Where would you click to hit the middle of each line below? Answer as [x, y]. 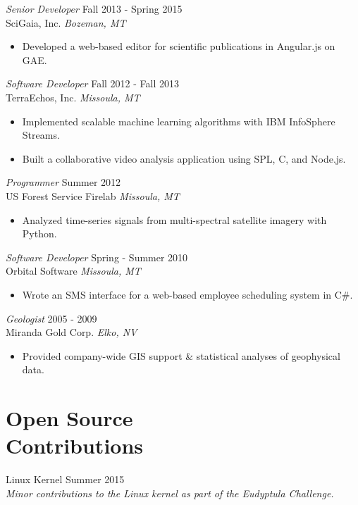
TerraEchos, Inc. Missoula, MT [73, 97]
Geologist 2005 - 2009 [51, 318]
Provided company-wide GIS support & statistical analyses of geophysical [181, 355]
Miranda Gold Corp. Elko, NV [72, 332]
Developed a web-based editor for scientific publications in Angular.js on [179, 46]
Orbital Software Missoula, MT [73, 271]
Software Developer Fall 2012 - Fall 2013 [92, 83]
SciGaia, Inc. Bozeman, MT [66, 22]
